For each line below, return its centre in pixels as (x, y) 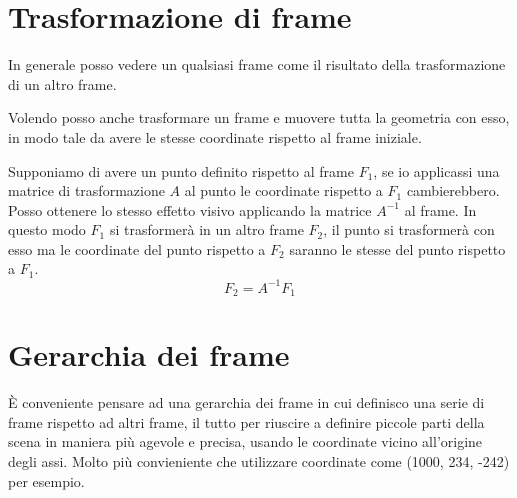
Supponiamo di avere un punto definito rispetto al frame (181, 170)
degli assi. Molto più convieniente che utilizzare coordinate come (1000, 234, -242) (259, 460)
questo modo (47, 229)
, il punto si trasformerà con (409, 229)
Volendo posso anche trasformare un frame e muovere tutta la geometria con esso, (259, 117)
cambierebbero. (453, 190)
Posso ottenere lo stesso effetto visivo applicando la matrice (190, 209)
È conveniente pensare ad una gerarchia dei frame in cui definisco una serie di (246, 402)
